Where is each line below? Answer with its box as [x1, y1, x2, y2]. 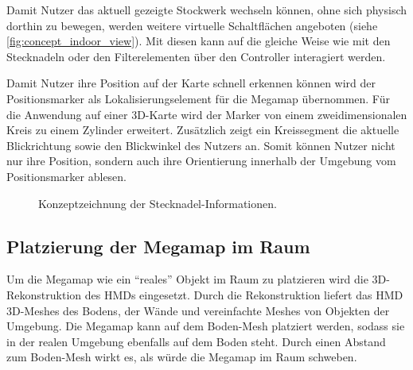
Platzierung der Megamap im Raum [6, 233, 310, 258]
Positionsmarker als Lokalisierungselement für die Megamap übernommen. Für [6, 90, 390, 106]
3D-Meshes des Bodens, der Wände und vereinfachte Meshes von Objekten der [6, 302, 390, 318]
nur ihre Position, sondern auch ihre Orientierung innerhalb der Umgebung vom [6, 152, 396, 169]
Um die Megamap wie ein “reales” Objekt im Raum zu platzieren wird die [6, 271, 368, 287]
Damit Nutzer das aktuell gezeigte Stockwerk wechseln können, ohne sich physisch [6, 2, 407, 17]
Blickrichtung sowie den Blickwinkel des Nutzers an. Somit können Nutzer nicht [6, 137, 395, 153]
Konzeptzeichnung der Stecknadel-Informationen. [38, 195, 277, 211]
